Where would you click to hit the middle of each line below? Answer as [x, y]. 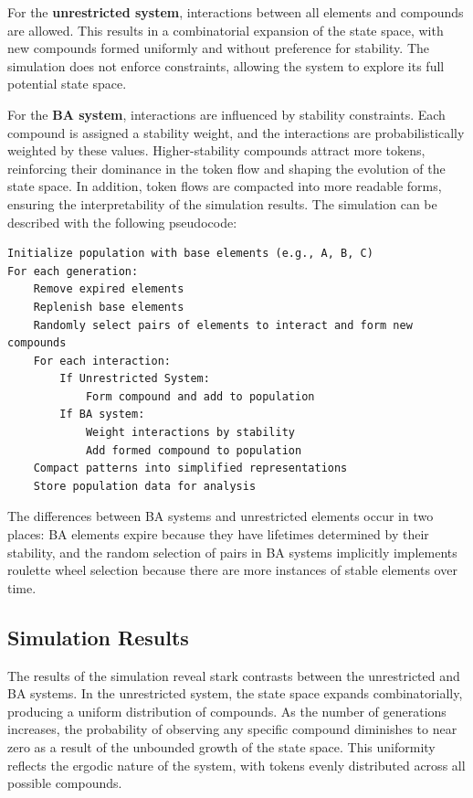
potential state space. [67, 84]
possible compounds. [65, 783]
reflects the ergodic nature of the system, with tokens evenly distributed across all [236, 765]
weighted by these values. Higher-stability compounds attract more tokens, [216, 150]
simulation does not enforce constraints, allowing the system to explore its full [226, 65]
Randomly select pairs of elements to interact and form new [223, 325]
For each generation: [73, 271]
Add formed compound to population [194, 450]
